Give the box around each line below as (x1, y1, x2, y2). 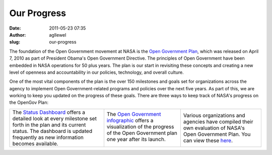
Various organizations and (183, 112, 245, 119)
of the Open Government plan (106, 129, 177, 136)
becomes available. (12, 140, 58, 147)
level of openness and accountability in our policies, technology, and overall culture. (9, 69, 184, 75)
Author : (9, 32, 26, 38)
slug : (9, 39, 20, 45)
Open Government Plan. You (183, 130, 251, 137)
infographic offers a (106, 117, 154, 124)
